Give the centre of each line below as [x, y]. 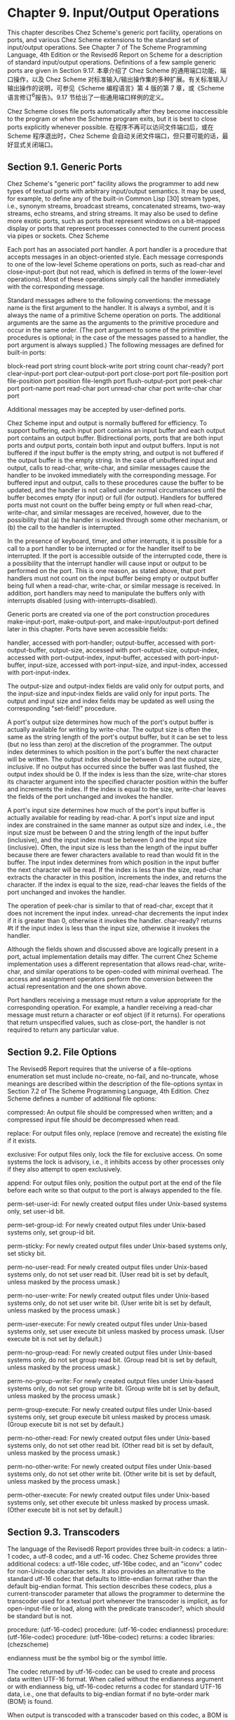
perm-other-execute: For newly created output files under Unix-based [109, 1495]
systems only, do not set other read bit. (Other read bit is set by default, [110, 1446]
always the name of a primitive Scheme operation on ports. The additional [114, 315]
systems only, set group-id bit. [52, 1232]
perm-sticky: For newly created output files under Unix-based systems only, [117, 1246]
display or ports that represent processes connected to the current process [116, 229]
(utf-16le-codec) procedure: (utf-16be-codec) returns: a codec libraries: [111, 1637]
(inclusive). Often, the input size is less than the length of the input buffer [113, 847]
